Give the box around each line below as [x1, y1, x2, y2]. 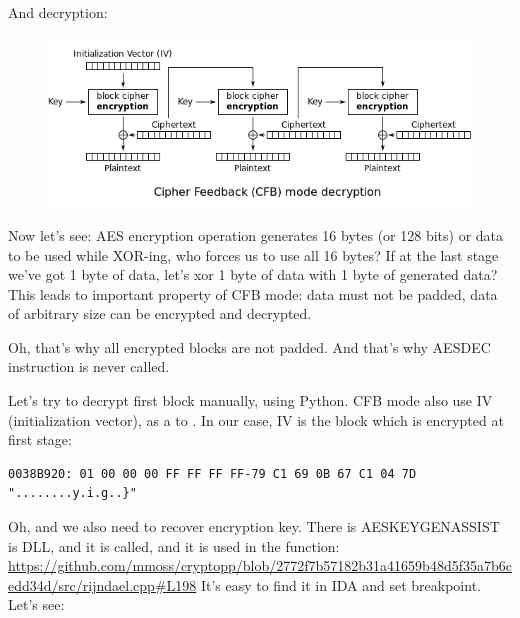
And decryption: [8, 2, 108, 22]
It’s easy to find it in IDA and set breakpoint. [200, 574, 481, 595]
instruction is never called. [8, 356, 170, 377]
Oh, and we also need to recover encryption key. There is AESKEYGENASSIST [8, 516, 500, 537]
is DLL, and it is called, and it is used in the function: [8, 535, 340, 556]
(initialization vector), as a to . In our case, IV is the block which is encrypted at [8, 409, 504, 430]
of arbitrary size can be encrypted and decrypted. [8, 303, 312, 324]
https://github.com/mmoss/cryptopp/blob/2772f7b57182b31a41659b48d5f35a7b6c [8, 555, 512, 576]
